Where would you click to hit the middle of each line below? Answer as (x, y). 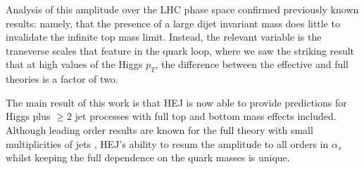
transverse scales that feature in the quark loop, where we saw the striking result (180, 50)
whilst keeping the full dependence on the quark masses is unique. (148, 157)
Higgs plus (28, 116)
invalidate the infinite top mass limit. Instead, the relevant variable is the (164, 37)
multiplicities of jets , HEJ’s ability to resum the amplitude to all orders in (167, 143)
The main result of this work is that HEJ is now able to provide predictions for (176, 102)
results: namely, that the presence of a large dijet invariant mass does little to (173, 23)
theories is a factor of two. (62, 79)
